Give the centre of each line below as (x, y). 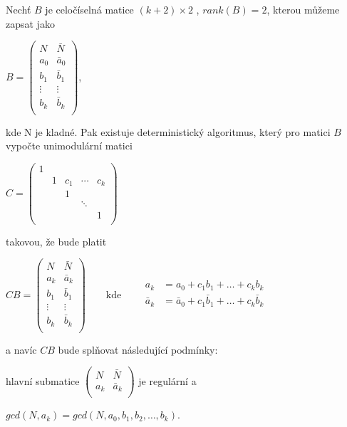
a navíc (21, 349)
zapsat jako (30, 23)
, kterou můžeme (303, 9)
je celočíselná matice (89, 9)
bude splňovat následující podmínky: (138, 349)
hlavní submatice (43, 380)
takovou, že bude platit (56, 241)
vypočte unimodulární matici (69, 146)
